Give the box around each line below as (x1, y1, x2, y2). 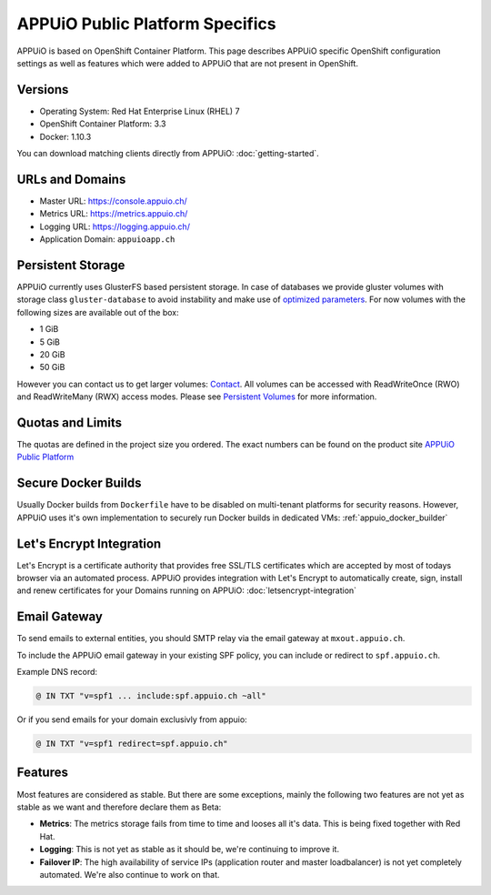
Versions (16, 82, 69, 97)
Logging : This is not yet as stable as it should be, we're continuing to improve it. (39, 844, 340, 855)
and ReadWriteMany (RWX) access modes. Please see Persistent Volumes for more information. (16, 391, 377, 402)
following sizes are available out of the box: (16, 307, 179, 317)
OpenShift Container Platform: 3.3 (39, 118, 166, 129)
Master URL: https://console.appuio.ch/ (39, 196, 188, 206)
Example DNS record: (16, 667, 98, 678)
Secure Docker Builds (16, 476, 142, 491)
